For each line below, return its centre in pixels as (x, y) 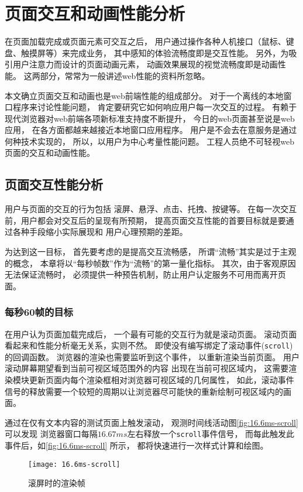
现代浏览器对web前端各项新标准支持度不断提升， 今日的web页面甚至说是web (150, 118)
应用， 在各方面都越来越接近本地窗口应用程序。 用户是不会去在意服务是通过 (151, 130)
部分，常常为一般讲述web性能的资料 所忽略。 (125, 75)
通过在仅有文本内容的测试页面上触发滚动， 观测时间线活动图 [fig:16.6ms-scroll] (151, 422)
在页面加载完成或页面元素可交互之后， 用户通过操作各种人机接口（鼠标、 (145, 41)
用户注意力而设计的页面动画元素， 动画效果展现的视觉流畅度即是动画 (145, 64)
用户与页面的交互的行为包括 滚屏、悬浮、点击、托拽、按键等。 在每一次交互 (151, 209)
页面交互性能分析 (54, 184)
